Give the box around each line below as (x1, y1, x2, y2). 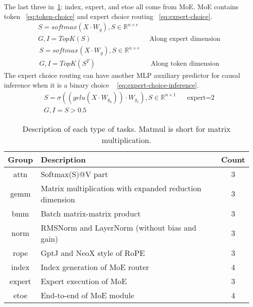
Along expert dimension (149, 36, 220, 43)
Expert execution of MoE (40, 275, 127, 287)
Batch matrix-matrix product (40, 207, 141, 219)
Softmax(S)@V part (40, 168, 108, 180)
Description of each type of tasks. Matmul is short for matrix (22, 123, 231, 134)
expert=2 (187, 94, 215, 101)
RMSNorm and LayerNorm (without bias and (40, 221, 197, 233)
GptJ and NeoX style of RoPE (40, 247, 145, 258)
